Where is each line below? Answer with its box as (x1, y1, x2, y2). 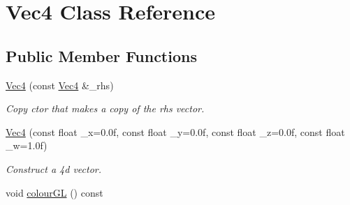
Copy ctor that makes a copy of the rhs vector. (6, 101, 205, 116)
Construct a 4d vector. (6, 161, 102, 176)
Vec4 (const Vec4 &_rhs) (6, 77, 114, 92)
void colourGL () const (6, 185, 103, 199)
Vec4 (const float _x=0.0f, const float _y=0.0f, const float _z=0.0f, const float (6, 124, 345, 139)
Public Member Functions (6, 45, 197, 66)
